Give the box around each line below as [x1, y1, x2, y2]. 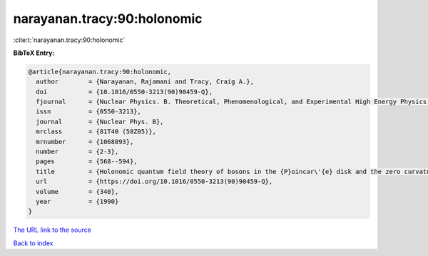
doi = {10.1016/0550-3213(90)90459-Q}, [36, 88, 213, 96]
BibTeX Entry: [13, 48, 55, 57]
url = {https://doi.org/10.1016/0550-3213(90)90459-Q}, [36, 178, 273, 185]
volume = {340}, [36, 188, 119, 195]
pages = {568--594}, [36, 158, 138, 165]
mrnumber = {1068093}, [36, 138, 134, 145]
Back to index [13, 239, 53, 247]
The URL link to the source [13, 225, 92, 235]
